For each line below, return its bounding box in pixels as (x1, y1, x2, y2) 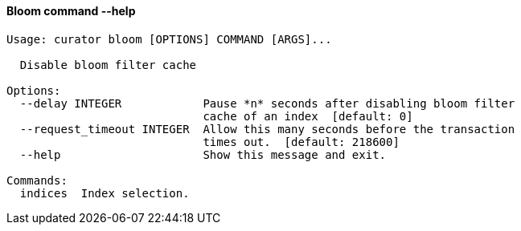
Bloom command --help (6, 4, 136, 18)
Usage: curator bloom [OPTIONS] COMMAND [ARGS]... (6, 32, 332, 46)
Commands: (6, 173, 68, 187)
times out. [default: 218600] (203, 135, 400, 148)
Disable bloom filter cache (19, 58, 197, 71)
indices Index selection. (19, 186, 190, 200)
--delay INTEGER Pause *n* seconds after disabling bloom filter (19, 96, 515, 110)
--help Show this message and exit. (19, 148, 387, 161)
